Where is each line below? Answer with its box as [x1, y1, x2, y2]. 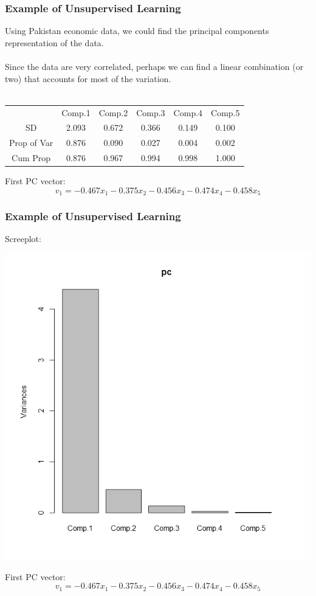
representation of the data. [5, 36, 104, 49]
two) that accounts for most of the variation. [5, 72, 171, 85]
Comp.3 [136, 106, 165, 119]
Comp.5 [211, 106, 240, 119]
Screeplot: [5, 232, 41, 245]
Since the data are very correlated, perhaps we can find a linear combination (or [5, 60, 304, 72]
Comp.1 [61, 106, 91, 119]
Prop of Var [9, 136, 53, 149]
